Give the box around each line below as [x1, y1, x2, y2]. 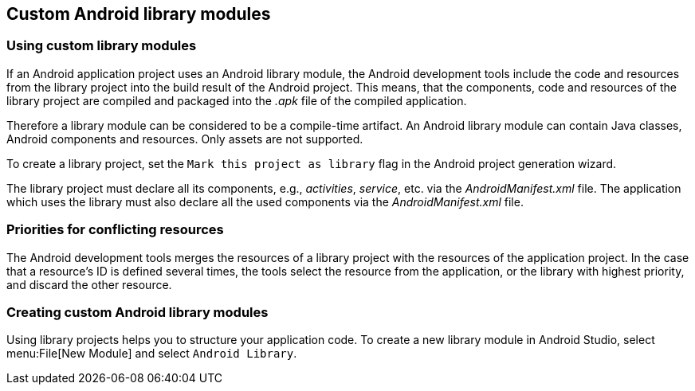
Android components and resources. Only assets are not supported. [6, 131, 363, 146]
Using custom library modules [6, 37, 197, 54]
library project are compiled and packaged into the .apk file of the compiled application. [6, 93, 467, 108]
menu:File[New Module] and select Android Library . [6, 346, 297, 361]
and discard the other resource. [6, 277, 172, 291]
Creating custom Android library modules [6, 303, 269, 320]
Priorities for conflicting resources [6, 221, 224, 238]
